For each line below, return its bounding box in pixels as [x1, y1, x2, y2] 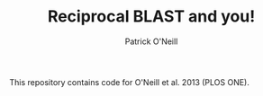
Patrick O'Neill [124, 36, 178, 47]
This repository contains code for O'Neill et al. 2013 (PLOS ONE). [9, 76, 249, 87]
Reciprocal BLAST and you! [47, 6, 256, 27]
